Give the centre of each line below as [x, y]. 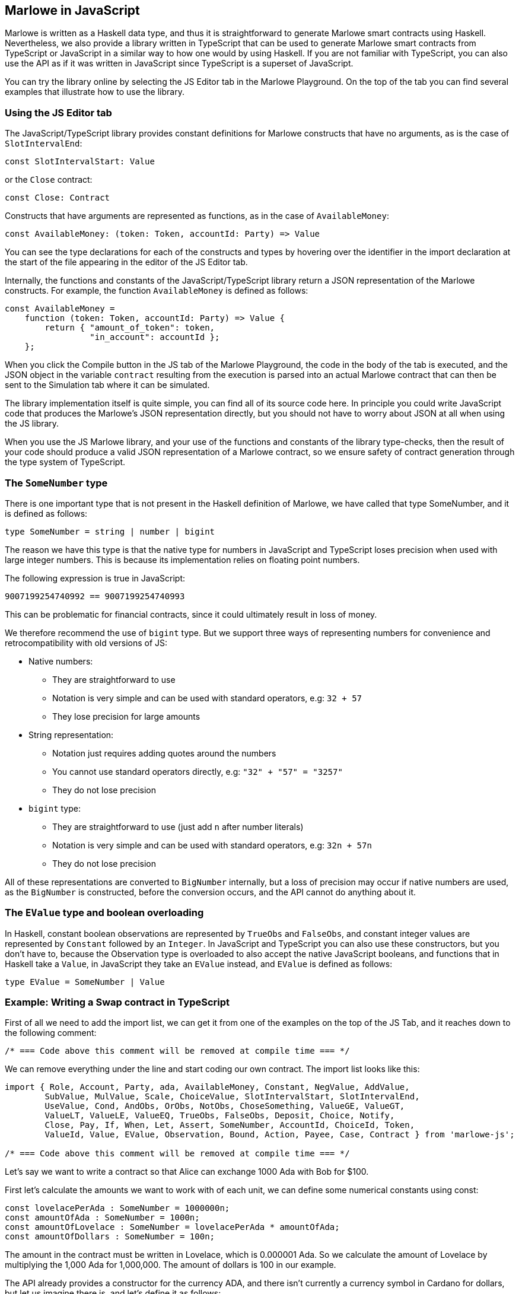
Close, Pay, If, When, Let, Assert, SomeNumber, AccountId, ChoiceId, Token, [230, 1125]
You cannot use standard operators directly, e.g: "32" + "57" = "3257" [198, 771]
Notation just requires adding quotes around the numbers [164, 753]
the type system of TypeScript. [65, 462]
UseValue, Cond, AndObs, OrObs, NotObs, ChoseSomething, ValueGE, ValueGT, [225, 1106]
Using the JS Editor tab [58, 112]
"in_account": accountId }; [155, 337]
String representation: [71, 735]
